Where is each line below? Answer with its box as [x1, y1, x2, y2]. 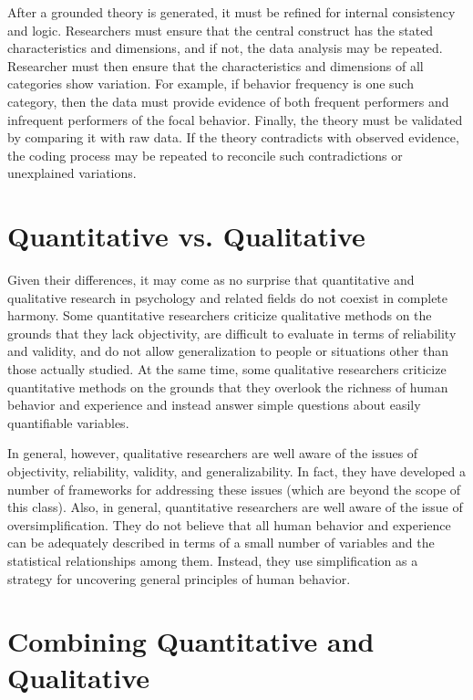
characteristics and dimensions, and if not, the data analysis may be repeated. [7, 38, 443, 57]
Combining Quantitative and [7, 622, 375, 660]
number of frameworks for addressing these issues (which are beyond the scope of [7, 479, 461, 498]
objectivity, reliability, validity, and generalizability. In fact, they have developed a [7, 462, 466, 480]
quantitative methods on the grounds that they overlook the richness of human [7, 377, 448, 396]
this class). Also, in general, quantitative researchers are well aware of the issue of [7, 497, 463, 517]
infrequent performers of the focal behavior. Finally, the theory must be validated [7, 110, 463, 129]
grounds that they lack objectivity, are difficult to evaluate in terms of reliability [7, 323, 457, 342]
